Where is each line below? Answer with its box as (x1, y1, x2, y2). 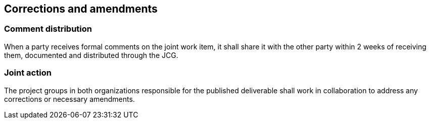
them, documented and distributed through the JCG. (4, 50, 178, 59)
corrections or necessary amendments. (4, 94, 135, 103)
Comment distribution (4, 24, 92, 34)
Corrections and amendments (4, 3, 158, 15)
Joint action (4, 68, 52, 78)
